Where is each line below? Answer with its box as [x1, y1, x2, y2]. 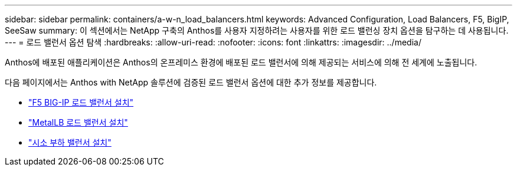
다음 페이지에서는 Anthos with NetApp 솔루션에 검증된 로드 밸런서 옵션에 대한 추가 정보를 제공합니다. [5, 77, 377, 87]
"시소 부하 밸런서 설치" [28, 137, 112, 147]
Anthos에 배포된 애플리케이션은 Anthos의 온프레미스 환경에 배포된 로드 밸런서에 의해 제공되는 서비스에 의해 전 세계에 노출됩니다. [5, 57, 477, 67]
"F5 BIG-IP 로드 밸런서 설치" [28, 97, 134, 107]
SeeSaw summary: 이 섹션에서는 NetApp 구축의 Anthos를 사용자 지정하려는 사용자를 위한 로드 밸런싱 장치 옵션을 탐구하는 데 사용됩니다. [5, 25, 509, 35]
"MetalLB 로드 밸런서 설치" [28, 117, 128, 127]
